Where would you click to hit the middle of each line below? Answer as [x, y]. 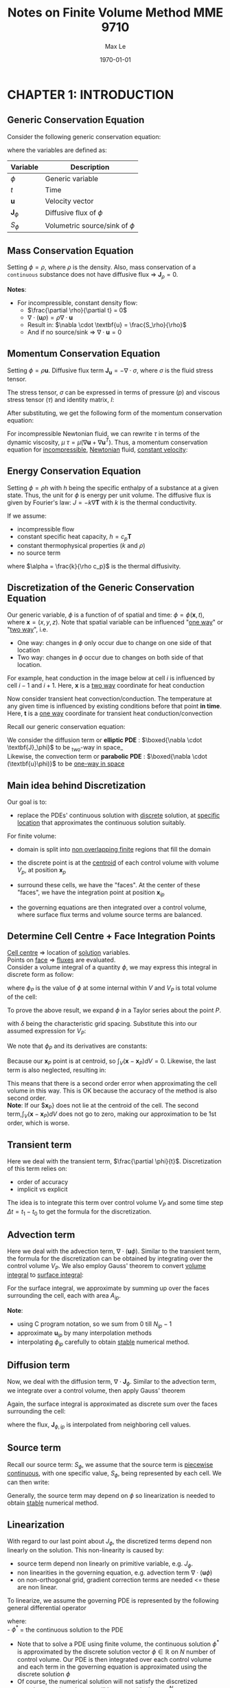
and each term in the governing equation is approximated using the [112, 1667]
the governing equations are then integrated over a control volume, [112, 907]
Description [90, 167]
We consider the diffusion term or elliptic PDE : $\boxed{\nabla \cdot [105, 740]
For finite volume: [32, 836]
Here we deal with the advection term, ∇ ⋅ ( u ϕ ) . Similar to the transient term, [114, 1252]
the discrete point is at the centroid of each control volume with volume [118, 863]
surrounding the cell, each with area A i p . [64, 1297]
